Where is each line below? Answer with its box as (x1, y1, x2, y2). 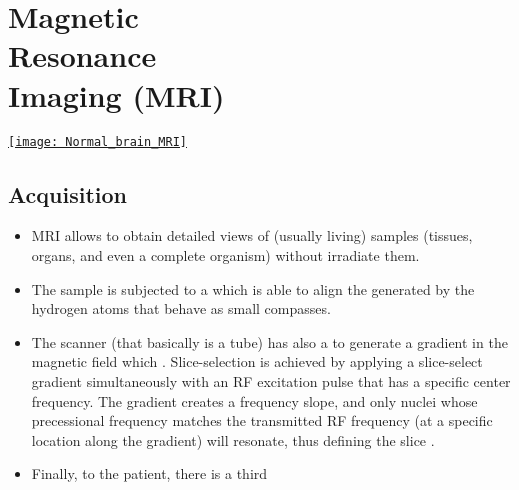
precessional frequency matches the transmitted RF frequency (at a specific (31, 410, 493, 431)
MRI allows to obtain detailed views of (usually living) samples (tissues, (31, 225, 473, 246)
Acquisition (8, 178, 127, 209)
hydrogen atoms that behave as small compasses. (31, 298, 331, 319)
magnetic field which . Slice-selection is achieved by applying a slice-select (31, 351, 483, 372)
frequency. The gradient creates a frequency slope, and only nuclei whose (31, 390, 478, 411)
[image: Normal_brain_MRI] (8, 134, 187, 149)
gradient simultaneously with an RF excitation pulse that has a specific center (31, 370, 511, 391)
